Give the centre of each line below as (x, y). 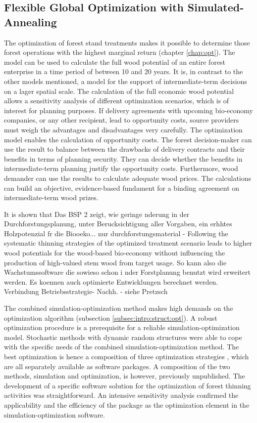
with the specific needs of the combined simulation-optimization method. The (122, 347)
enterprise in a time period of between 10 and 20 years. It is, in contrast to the (124, 71)
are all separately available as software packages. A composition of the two (117, 366)
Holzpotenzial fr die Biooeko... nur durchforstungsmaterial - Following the (116, 233)
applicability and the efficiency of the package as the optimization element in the (127, 404)
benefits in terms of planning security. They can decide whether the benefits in (123, 158)
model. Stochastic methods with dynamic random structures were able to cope (123, 337)
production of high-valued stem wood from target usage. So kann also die (115, 262)
